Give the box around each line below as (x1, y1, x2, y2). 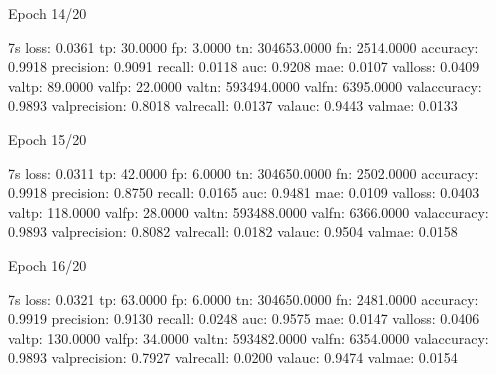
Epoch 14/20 (8, 3, 87, 23)
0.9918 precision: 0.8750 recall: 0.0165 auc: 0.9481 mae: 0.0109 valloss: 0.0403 (8, 182, 480, 203)
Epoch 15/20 (8, 128, 87, 149)
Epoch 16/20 (8, 254, 87, 275)
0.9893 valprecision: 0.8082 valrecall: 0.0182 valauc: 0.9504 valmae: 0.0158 (8, 221, 458, 242)
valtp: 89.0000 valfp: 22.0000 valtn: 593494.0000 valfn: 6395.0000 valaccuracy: (8, 75, 482, 96)
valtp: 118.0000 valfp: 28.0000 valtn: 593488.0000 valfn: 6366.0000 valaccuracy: (8, 201, 489, 222)
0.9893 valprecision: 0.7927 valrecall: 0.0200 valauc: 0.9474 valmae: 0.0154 (8, 347, 458, 368)
